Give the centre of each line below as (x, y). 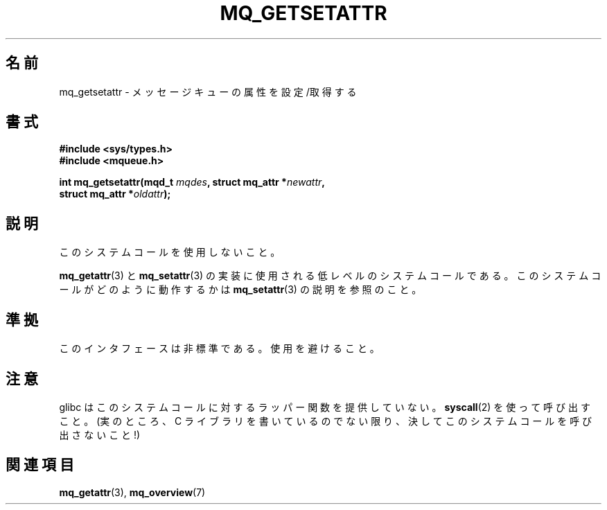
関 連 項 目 (40, 465)
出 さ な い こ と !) (100, 434)
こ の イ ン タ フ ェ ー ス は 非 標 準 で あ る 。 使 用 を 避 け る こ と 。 (219, 349)
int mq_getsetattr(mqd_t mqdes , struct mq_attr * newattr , (192, 182)
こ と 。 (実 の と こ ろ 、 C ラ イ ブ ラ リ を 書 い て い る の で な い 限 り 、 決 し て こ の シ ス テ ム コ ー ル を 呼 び (326, 421)
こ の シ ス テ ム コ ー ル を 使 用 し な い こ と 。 (170, 252)
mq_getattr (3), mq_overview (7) (132, 492)
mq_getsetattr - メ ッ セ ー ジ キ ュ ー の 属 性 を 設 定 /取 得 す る (208, 91)
